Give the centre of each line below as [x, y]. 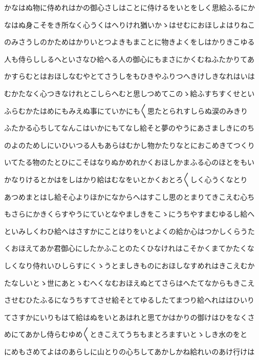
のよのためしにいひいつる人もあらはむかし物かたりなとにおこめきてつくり [129, 145]
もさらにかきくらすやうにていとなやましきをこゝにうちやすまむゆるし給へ [129, 214]
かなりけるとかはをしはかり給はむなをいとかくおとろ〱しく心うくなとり [126, 179]
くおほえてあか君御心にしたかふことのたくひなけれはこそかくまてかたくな [129, 248]
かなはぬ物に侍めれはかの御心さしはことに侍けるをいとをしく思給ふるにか [129, 7]
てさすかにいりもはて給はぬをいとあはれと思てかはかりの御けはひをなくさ [129, 317]
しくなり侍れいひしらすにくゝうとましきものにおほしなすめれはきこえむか [129, 265]
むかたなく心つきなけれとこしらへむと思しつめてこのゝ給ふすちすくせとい [129, 93]
